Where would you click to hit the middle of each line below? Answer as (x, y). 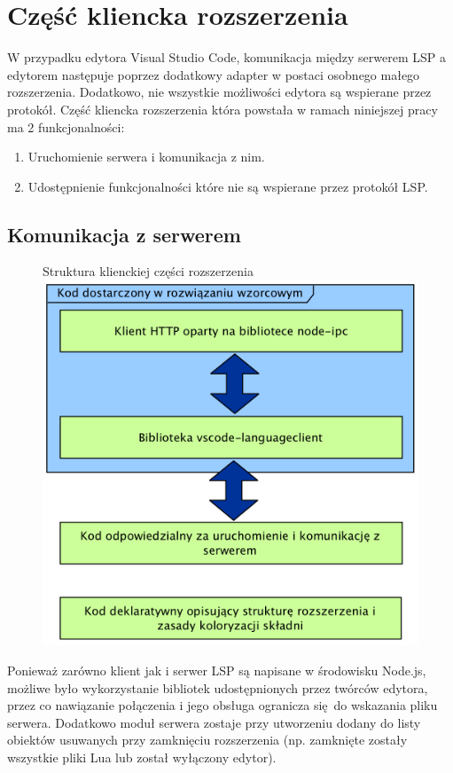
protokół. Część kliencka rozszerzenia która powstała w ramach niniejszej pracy (223, 109)
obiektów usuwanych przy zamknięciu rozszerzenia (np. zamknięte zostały (207, 740)
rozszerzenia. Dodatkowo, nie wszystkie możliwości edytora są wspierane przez (219, 92)
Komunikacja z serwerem (124, 234)
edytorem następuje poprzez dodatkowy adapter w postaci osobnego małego (214, 74)
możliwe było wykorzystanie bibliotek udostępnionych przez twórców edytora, (218, 687)
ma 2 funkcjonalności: (66, 126)
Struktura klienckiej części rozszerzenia (148, 271)
